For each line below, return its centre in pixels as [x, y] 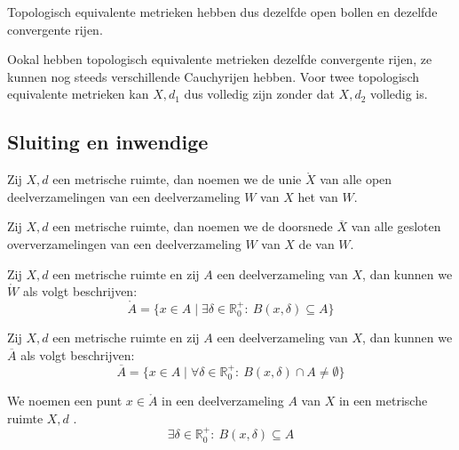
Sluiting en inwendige [108, 142]
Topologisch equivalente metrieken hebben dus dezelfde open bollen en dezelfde [222, 12]
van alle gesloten [396, 226]
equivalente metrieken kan [78, 94]
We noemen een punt [65, 401]
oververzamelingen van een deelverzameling [124, 243]
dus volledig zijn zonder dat [259, 94]
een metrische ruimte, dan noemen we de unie [177, 179]
